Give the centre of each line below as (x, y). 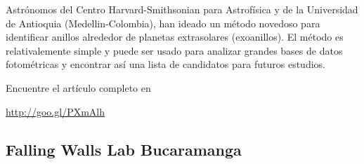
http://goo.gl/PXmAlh (56, 111)
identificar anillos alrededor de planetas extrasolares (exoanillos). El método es (175, 37)
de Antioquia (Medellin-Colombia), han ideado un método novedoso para (163, 23)
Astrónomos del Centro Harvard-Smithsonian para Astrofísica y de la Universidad (182, 9)
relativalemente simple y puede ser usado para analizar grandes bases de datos (174, 50)
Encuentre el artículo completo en (78, 87)
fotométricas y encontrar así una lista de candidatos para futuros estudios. (165, 64)
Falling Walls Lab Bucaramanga (124, 149)
